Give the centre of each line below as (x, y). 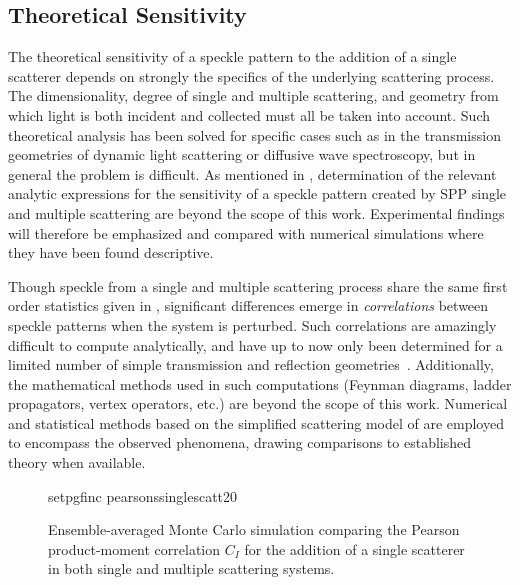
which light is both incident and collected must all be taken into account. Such (249, 114)
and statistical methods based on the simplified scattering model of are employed (256, 422)
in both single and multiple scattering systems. (191, 568)
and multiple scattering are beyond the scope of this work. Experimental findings (256, 212)
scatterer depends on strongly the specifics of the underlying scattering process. (251, 75)
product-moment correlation (134, 548)
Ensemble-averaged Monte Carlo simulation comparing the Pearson (254, 529)
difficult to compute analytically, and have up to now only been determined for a (255, 344)
